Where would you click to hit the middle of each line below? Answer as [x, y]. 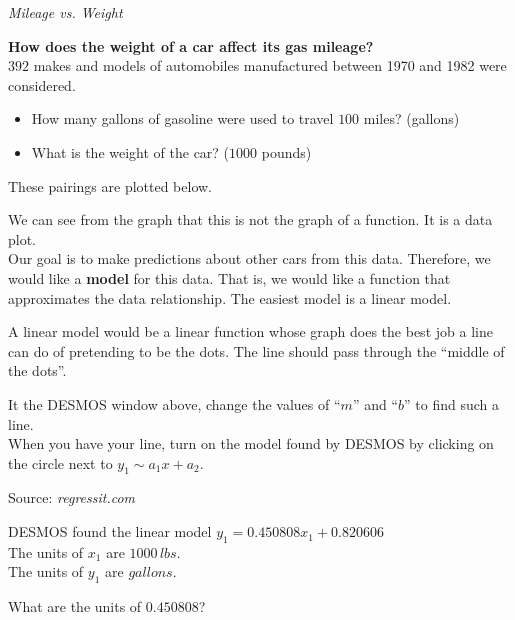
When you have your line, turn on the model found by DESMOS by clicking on [251, 443]
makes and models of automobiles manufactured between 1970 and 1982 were [270, 65]
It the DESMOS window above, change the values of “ [174, 403]
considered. [42, 84]
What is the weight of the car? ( [130, 151]
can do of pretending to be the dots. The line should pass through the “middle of [256, 350]
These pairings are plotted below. [110, 185]
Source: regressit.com [72, 497]
